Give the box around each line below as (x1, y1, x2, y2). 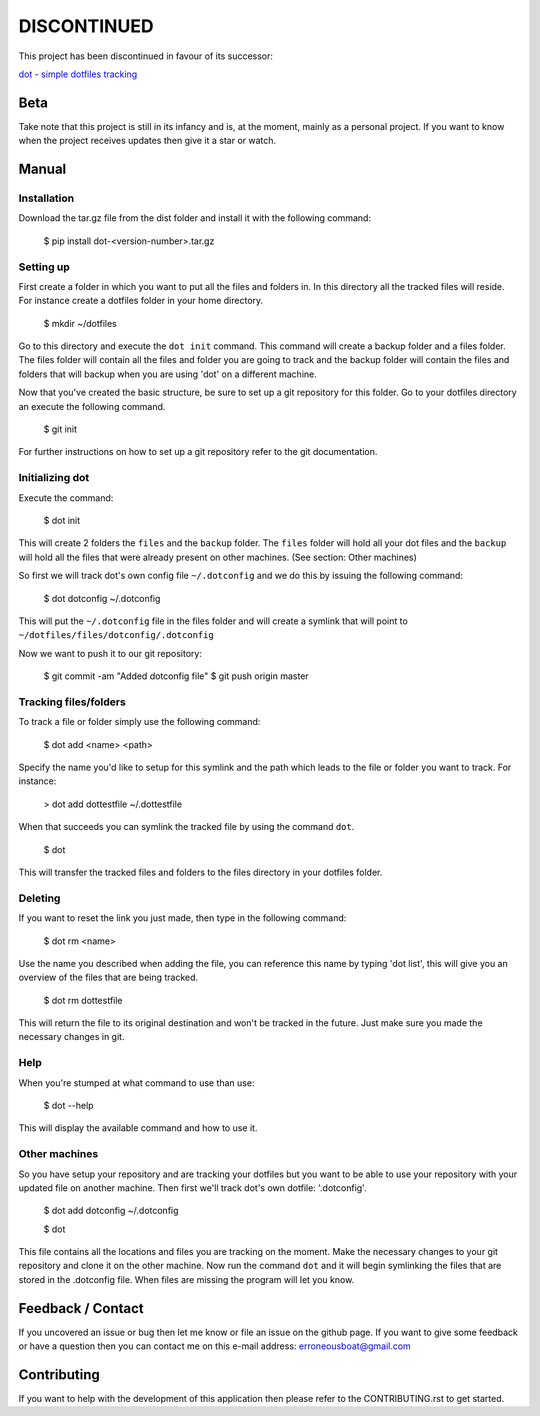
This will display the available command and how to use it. (18, 1122, 258, 1134)
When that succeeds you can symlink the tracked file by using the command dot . (18, 821, 355, 833)
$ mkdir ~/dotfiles (43, 317, 117, 329)
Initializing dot (18, 471, 90, 485)
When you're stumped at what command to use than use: (18, 1076, 255, 1089)
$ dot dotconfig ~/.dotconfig (43, 592, 161, 604)
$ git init (43, 423, 78, 435)
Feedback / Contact (18, 1300, 144, 1317)
